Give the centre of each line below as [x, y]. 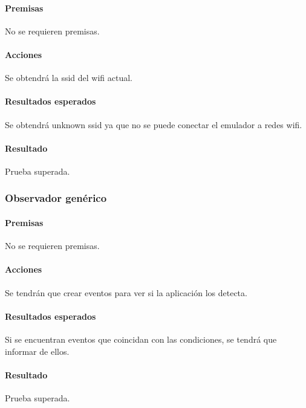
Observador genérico [56, 198]
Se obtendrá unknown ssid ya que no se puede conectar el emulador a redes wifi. [154, 124]
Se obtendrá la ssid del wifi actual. [69, 78]
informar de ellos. [37, 351]
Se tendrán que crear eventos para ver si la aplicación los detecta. [126, 292]
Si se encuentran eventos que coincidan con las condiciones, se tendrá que [141, 339]
